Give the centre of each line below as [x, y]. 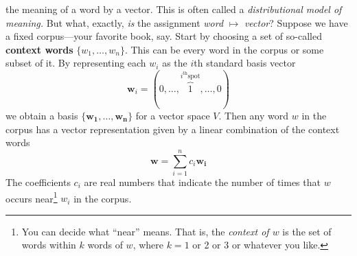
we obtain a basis [42, 116]
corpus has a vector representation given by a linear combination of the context [173, 129]
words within [49, 245]
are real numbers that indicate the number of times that [202, 182]
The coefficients [38, 182]
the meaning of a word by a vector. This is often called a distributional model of [174, 9]
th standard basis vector [245, 63]
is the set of [307, 231]
